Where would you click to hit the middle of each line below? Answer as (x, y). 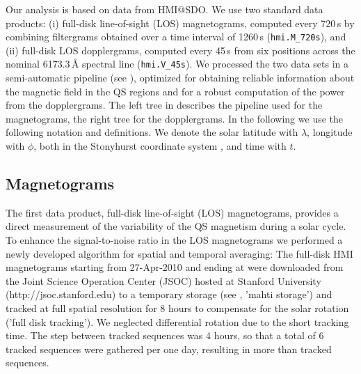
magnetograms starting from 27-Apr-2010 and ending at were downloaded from (175, 267)
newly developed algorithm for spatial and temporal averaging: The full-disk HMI (179, 253)
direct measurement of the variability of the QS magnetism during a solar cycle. (176, 226)
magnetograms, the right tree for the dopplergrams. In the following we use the (175, 118)
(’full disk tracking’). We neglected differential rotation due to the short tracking (177, 321)
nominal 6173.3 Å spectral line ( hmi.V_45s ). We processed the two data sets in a (177, 64)
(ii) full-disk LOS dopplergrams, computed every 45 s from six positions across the (180, 50)
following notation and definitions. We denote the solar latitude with (152, 132)
